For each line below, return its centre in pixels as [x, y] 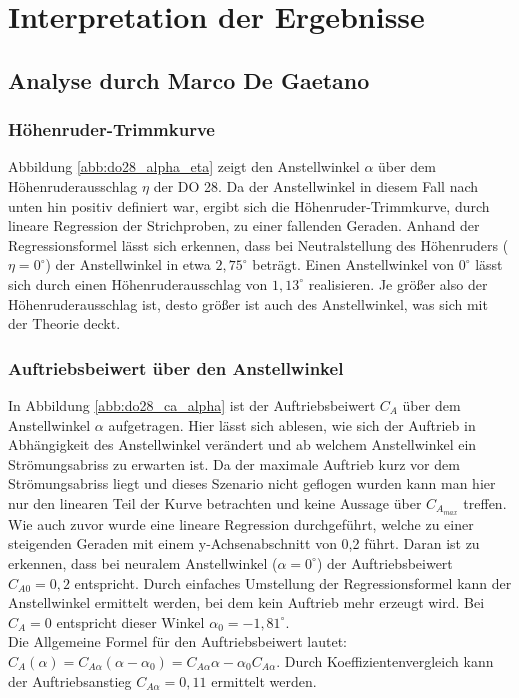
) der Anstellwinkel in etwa [128, 264]
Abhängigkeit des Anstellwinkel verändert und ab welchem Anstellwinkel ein [242, 444]
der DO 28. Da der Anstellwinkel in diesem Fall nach [316, 185]
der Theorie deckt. [64, 323]
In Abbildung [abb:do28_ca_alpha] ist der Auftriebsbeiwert [192, 404]
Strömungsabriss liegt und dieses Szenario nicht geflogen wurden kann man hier [252, 483]
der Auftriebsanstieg [70, 680]
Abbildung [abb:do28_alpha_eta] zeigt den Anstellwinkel [184, 166]
